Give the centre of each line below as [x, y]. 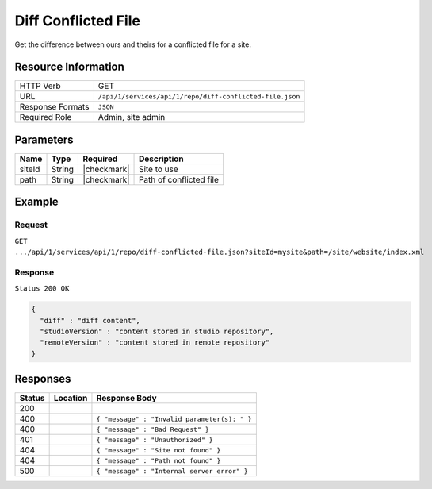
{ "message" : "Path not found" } [159, 460]
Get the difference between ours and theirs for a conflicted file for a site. [133, 44]
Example [36, 202]
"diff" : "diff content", [90, 320]
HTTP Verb [40, 86]
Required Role [46, 117]
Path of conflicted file [179, 179]
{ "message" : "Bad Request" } [153, 429]
